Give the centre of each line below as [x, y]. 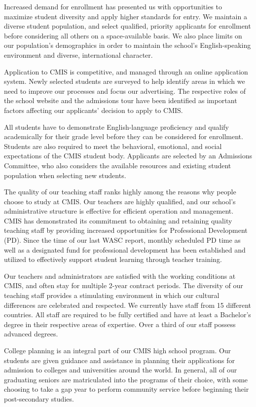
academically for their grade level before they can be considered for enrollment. [124, 136]
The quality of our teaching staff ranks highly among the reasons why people [120, 192]
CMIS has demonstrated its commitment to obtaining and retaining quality [118, 220]
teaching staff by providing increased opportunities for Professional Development [126, 230]
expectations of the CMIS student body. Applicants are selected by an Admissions [128, 156]
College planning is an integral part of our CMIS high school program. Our [118, 350]
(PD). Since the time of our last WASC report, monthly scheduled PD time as [122, 240]
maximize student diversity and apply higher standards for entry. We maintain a [126, 16]
